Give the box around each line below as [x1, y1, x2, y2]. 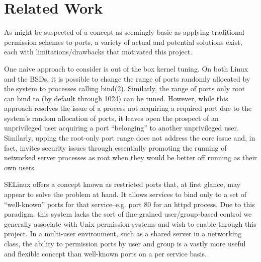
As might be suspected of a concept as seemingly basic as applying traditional [4, 27, 244, 37]
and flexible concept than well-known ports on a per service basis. [4, 248, 207, 258]
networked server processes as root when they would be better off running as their [4, 152, 257, 163]
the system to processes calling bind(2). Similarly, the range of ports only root [4, 83, 245, 94]
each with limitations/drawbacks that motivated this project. [4, 46, 193, 57]
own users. [4, 162, 36, 172]
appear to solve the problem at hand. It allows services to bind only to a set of [4, 189, 246, 200]
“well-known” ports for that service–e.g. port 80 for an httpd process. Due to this [4, 199, 255, 209]
